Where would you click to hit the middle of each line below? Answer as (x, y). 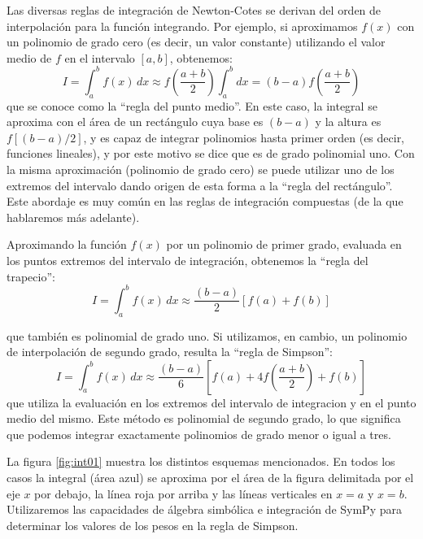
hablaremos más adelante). (73, 217)
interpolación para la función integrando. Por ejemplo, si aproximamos (182, 26)
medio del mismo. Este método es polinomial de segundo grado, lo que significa (204, 418)
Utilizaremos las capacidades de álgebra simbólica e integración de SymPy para (204, 509)
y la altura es (348, 122)
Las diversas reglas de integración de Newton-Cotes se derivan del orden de (194, 10)
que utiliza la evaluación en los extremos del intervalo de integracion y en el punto (211, 402)
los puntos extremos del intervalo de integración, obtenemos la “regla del (188, 261)
